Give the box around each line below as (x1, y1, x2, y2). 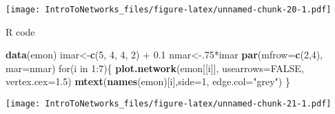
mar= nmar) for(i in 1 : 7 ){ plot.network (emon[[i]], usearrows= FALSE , (6, 60, 304, 75)
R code (6, 24, 35, 38)
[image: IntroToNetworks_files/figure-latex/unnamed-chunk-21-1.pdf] (6, 99, 332, 109)
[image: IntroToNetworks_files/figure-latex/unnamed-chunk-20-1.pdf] (6, 5, 332, 14)
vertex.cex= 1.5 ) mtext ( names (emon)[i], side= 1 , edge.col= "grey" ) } (6, 74, 290, 89)
